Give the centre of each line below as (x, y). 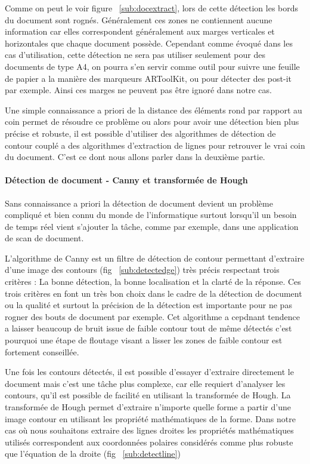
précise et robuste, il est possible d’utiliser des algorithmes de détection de (140, 133)
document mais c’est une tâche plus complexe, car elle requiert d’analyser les (145, 383)
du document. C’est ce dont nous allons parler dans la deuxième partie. (135, 157)
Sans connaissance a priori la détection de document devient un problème (139, 203)
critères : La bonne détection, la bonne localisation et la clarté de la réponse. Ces (153, 282)
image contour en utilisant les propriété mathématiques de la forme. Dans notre (150, 418)
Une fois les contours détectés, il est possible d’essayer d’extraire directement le (149, 372)
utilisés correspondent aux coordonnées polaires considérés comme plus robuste (149, 442)
